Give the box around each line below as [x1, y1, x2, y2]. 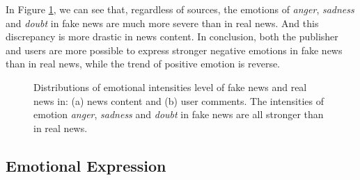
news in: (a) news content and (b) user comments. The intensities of [33, 93, 324, 108]
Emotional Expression [6, 154, 166, 176]
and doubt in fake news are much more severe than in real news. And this [6, 15, 319, 30]
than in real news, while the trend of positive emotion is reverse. [6, 56, 281, 71]
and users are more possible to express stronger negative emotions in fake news [6, 42, 343, 57]
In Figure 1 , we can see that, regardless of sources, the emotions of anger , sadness [6, 2, 354, 16]
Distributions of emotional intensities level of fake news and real [33, 79, 307, 94]
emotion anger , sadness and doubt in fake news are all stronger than [33, 107, 324, 122]
